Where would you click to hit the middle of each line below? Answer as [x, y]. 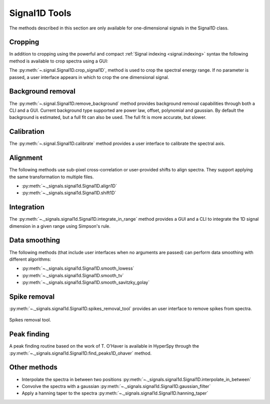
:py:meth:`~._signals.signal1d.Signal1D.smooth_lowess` [78, 268]
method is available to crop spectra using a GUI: [59, 61]
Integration [27, 207]
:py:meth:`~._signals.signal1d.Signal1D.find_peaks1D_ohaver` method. [80, 353]
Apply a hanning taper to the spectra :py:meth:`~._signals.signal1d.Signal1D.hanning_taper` [115, 393]
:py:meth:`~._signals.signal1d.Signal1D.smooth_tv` [73, 275]
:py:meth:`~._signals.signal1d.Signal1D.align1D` [69, 186]
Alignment [26, 158]
